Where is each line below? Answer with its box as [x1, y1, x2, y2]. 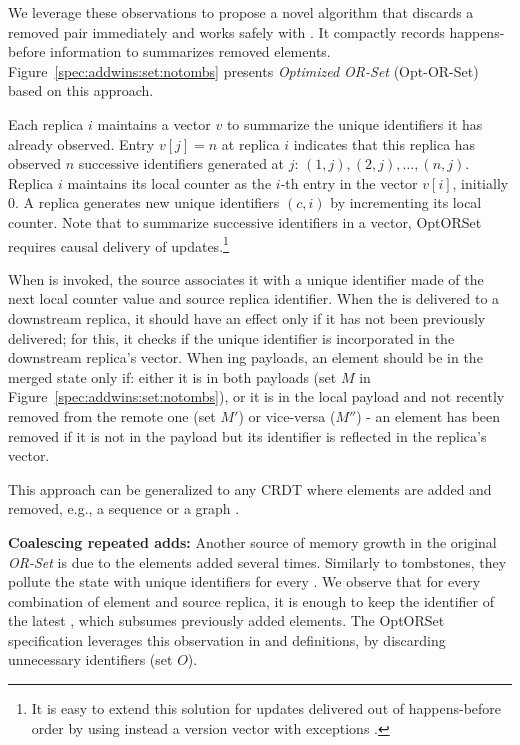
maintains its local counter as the [67, 172, 272, 193]
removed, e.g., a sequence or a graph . [8, 498, 240, 519]
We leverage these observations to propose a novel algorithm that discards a [8, 2, 474, 22]
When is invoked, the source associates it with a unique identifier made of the [8, 268, 484, 289]
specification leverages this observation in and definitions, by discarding [8, 629, 446, 650]
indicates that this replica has [293, 133, 476, 154]
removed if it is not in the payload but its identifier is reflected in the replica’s [8, 425, 487, 446]
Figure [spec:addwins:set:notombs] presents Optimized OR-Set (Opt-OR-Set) [8, 60, 479, 81]
